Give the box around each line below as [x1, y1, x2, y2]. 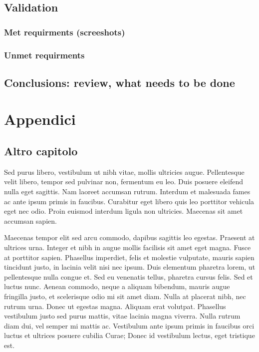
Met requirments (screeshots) [4, 25, 125, 38]
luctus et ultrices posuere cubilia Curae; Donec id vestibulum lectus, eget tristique [4, 330, 255, 341]
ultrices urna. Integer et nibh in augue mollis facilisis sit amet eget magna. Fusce [4, 242, 251, 252]
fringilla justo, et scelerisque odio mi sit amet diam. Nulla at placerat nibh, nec [4, 291, 246, 301]
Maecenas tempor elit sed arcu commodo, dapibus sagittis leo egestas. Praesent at [4, 232, 255, 243]
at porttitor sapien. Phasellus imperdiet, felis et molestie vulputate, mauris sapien [4, 252, 255, 262]
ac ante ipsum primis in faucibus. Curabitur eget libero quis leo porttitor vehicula [4, 196, 255, 206]
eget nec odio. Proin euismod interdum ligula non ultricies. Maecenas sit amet [4, 206, 243, 216]
